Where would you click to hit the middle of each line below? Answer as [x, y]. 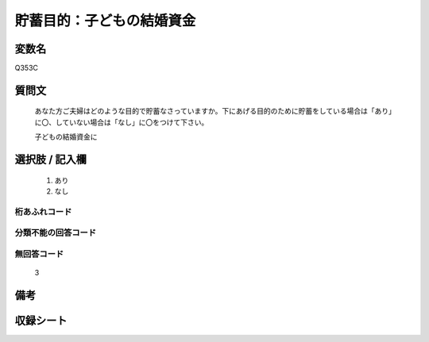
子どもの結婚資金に [66, 137]
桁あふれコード [43, 212]
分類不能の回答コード [56, 232]
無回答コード [39, 254]
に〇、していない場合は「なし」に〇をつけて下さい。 [122, 122]
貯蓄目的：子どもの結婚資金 [105, 21]
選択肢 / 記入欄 [51, 160]
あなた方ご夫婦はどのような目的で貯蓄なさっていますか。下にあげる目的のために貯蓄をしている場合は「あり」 [213, 111]
